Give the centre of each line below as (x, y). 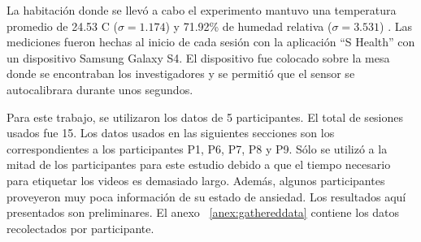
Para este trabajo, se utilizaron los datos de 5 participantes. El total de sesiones (205, 117)
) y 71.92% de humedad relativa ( (249, 26)
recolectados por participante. (80, 228)
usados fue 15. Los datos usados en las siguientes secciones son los (171, 133)
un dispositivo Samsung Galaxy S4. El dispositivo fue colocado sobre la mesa (198, 57)
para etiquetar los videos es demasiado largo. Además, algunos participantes (196, 180)
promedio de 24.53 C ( (62, 26)
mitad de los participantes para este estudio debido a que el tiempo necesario (199, 164)
